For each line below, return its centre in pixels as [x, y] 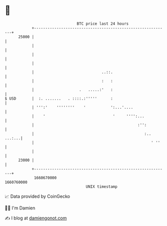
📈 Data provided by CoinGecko [37, 196]
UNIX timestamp [102, 186]
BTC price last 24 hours [103, 24]
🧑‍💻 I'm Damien [20, 208]
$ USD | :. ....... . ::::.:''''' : [59, 98]
